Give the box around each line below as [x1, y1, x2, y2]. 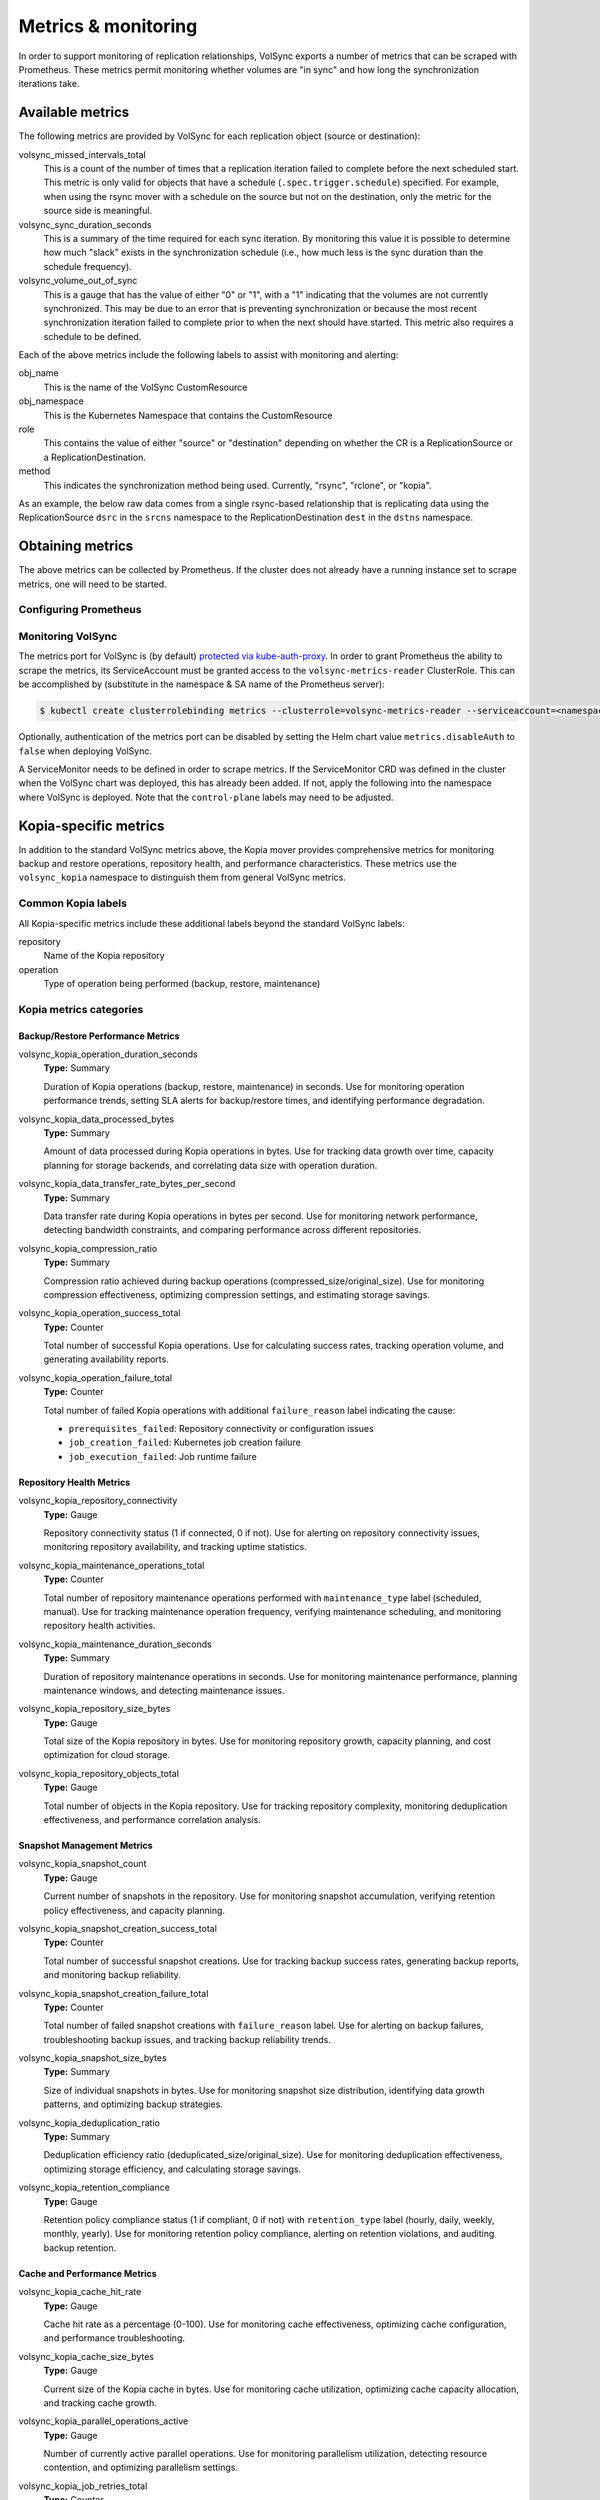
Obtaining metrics [18, 538, 134, 555]
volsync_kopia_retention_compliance [18, 2181, 170, 2194]
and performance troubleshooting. [43, 2332, 185, 2344]
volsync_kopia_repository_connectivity [18, 1495, 178, 1507]
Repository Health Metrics [18, 1476, 131, 1488]
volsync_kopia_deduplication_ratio [18, 2116, 160, 2129]
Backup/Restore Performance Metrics [18, 1030, 180, 1042]
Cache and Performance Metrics [18, 2267, 157, 2279]
